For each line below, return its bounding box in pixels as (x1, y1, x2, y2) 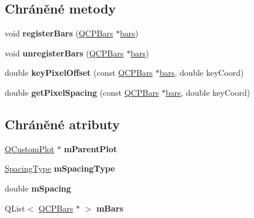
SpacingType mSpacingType (5, 162, 115, 175)
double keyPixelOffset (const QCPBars (5, 66, 153, 79)
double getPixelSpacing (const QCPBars (5, 86, 159, 98)
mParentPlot (63, 142, 117, 155)
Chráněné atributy (5, 115, 120, 133)
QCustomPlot (5, 142, 55, 155)
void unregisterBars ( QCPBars (5, 46, 124, 59)
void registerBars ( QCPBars (5, 27, 113, 39)
